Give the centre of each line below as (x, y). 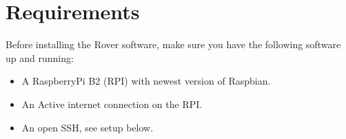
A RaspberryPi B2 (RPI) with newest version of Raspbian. (146, 81)
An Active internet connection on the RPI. (112, 104)
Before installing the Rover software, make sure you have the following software (173, 44)
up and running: (40, 57)
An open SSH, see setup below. (88, 127)
